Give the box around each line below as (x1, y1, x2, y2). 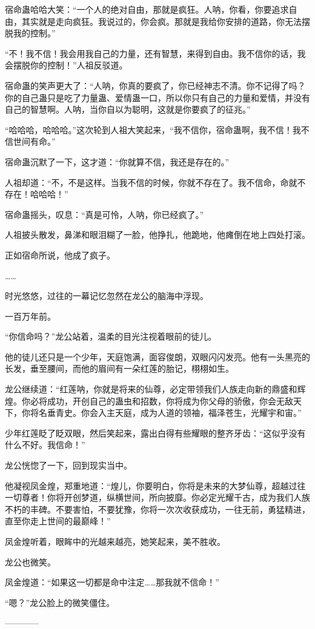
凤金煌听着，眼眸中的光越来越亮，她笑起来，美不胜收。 (5, 535, 225, 547)
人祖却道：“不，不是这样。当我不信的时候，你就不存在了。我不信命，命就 (5, 176, 297, 188)
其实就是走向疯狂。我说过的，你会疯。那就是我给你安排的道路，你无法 (21, 15, 302, 27)
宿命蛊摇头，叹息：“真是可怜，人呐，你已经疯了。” (5, 208, 204, 220)
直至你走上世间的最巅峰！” (5, 515, 111, 527)
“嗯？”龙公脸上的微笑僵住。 (5, 596, 115, 608)
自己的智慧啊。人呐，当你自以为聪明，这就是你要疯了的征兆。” (5, 103, 251, 116)
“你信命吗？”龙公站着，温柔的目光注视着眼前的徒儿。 (5, 330, 217, 343)
